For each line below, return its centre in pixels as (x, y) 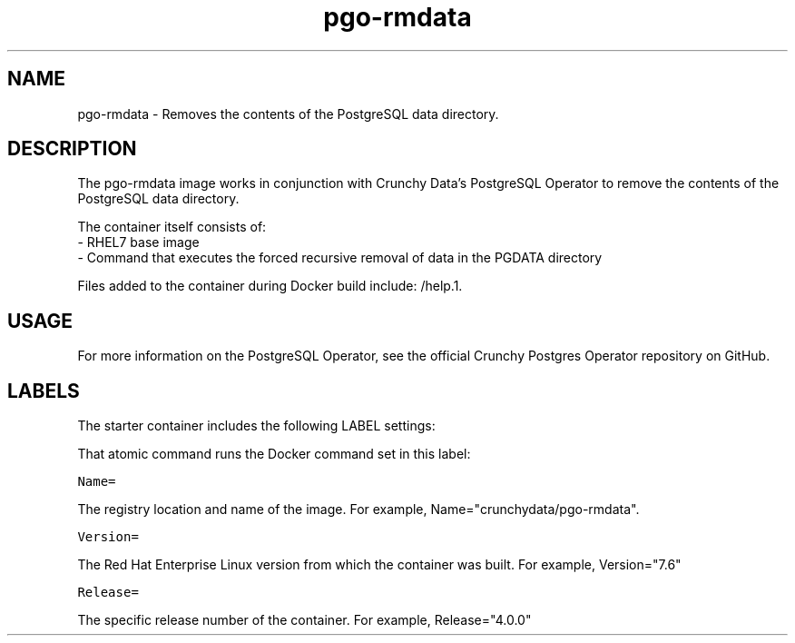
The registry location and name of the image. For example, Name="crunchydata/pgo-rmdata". (358, 509)
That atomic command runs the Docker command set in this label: (274, 454)
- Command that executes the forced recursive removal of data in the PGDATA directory (340, 258)
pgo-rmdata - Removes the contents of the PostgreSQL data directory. (288, 114)
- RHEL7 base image (138, 242)
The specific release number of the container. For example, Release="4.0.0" (304, 620)
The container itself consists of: (172, 227)
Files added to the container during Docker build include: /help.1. (270, 286)
